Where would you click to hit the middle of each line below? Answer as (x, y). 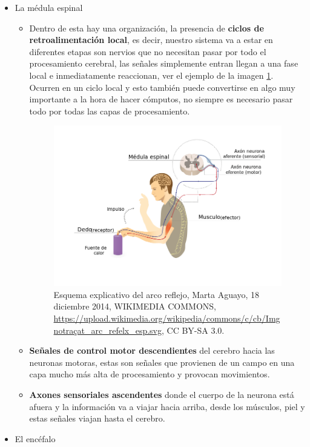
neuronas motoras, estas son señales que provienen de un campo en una (162, 362)
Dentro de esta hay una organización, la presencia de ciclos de (147, 28)
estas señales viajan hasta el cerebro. (97, 418)
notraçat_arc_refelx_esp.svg (107, 330)
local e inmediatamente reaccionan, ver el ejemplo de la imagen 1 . (151, 75)
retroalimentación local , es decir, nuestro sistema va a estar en (151, 40)
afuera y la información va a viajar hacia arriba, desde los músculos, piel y (167, 406)
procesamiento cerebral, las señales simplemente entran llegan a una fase (164, 63)
